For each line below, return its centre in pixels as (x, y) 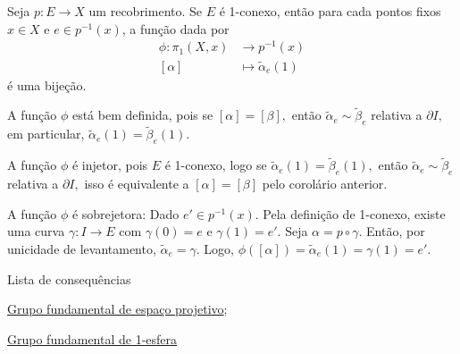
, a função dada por (176, 28)
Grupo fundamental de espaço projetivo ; (117, 309)
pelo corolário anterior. (325, 184)
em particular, (46, 134)
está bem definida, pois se (142, 115)
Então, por (396, 231)
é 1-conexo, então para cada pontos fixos (330, 11)
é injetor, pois (110, 165)
